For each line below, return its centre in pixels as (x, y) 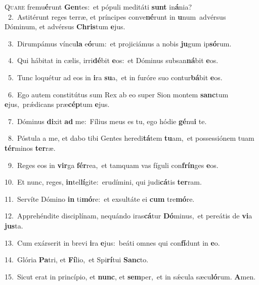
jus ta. (14, 225)
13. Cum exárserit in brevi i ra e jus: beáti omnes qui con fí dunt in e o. (112, 242)
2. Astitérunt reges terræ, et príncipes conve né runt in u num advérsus (117, 16)
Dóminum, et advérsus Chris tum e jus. (65, 26)
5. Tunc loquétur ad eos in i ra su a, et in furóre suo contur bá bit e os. (115, 77)
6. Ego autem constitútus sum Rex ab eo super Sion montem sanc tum (118, 94)
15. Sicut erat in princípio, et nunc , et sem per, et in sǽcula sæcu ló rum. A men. (130, 276)
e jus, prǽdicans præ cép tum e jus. (57, 104)
